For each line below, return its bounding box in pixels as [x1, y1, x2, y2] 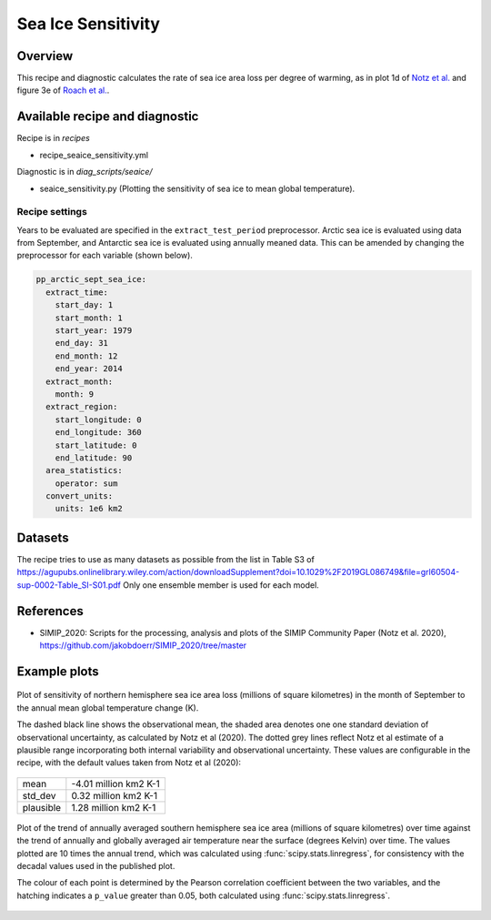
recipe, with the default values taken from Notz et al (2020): [16, 757, 241, 768]
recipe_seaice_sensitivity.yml [39, 149, 149, 160]
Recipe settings [16, 206, 88, 218]
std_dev [22, 789, 56, 802]
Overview [16, 48, 74, 64]
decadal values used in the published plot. [16, 860, 175, 871]
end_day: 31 [55, 338, 109, 349]
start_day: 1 [55, 300, 114, 310]
